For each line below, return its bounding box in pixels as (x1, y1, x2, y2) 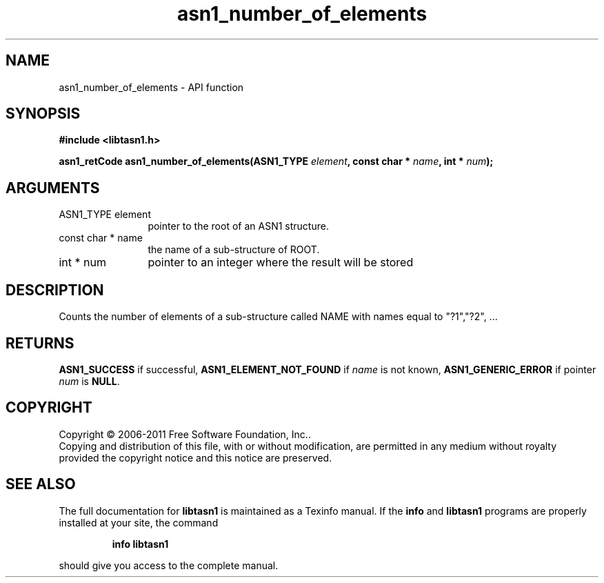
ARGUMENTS (6, 179, 100, 197)
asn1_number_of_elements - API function (59, 81, 244, 93)
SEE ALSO (6, 475, 76, 493)
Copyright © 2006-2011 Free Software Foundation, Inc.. (59, 428, 311, 440)
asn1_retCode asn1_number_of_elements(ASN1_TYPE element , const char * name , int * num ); (59, 155, 494, 168)
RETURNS (6, 334, 74, 352)
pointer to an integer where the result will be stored (148, 255, 414, 270)
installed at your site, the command (59, 516, 219, 528)
